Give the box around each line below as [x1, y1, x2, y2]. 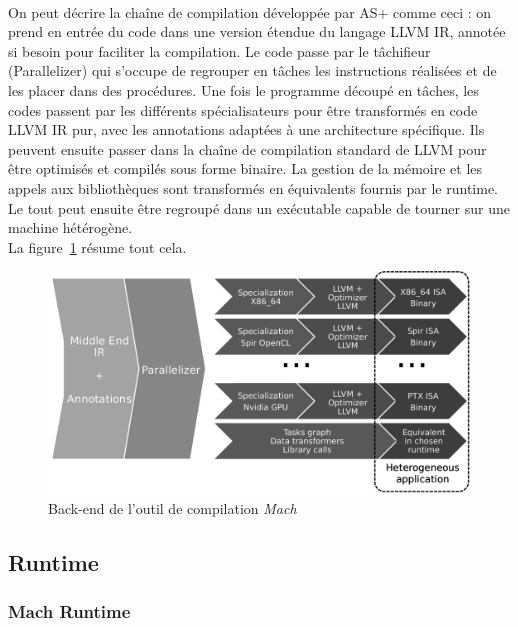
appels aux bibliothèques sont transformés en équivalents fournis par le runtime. [8, 177, 498, 198]
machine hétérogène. [8, 217, 133, 238]
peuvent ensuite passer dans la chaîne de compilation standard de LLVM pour [8, 138, 487, 159]
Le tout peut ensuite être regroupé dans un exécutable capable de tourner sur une [8, 197, 510, 218]
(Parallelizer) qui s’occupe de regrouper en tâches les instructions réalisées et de [8, 60, 497, 81]
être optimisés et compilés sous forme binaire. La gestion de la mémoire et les [8, 158, 483, 179]
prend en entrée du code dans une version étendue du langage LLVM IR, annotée [8, 21, 506, 42]
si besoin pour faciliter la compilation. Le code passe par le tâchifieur [8, 40, 431, 61]
